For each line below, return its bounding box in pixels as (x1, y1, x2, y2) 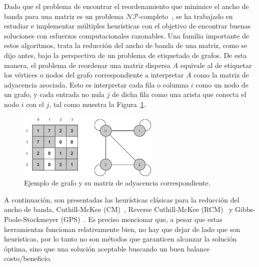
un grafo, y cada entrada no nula (4, 89, 104, 99)
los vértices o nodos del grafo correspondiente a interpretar (4, 69, 184, 80)
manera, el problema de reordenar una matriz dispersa (4, 59, 170, 70)
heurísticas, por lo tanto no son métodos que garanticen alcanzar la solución (4, 233, 237, 244)
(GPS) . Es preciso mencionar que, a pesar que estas (60, 213, 222, 224)
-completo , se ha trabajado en (138, 10, 233, 21)
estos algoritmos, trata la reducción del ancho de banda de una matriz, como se (4, 40, 247, 50)
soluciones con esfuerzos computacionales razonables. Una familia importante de (4, 30, 249, 40)
